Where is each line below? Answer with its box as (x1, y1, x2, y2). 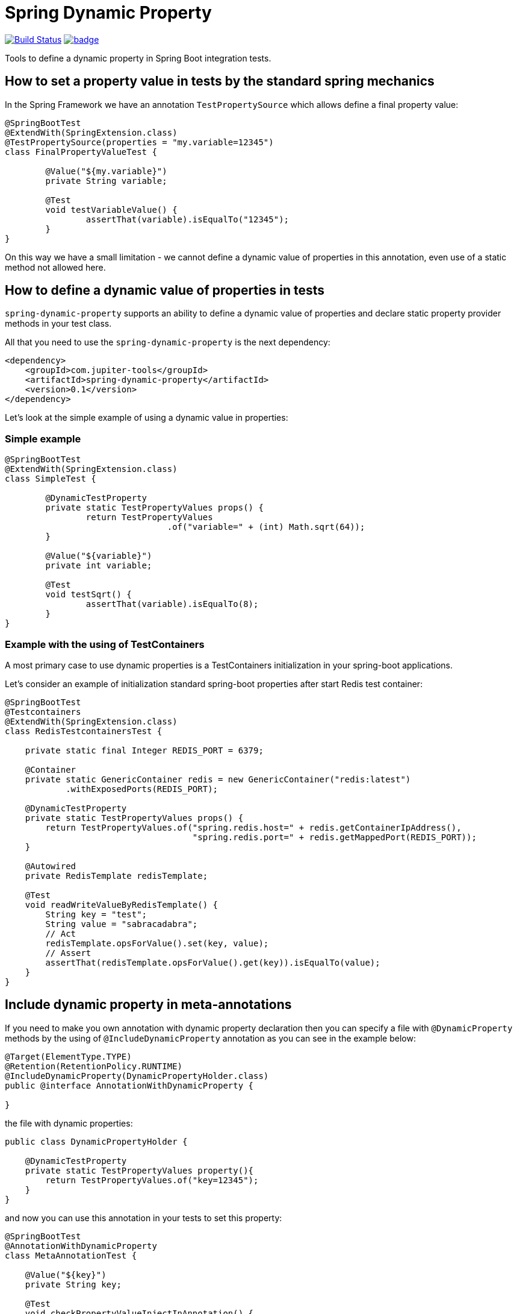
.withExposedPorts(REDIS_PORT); (66, 784, 218, 794)
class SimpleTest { (5, 474, 96, 484)
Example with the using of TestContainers (5, 638, 205, 650)
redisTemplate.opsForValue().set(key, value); (45, 938, 269, 948)
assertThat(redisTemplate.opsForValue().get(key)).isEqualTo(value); (45, 957, 380, 967)
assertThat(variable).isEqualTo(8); (85, 599, 259, 609)
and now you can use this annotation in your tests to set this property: (5, 1212, 282, 1223)
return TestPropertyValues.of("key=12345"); (45, 1175, 259, 1185)
